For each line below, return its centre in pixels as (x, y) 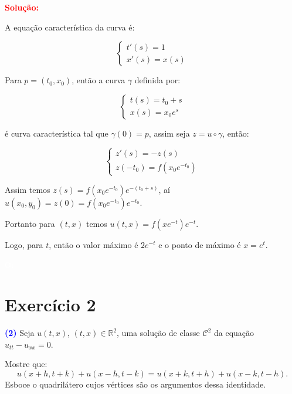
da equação (234, 333)
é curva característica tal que (57, 133)
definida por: (157, 80)
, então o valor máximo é (94, 244)
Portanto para (30, 223)
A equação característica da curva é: (70, 27)
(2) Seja (20, 333)
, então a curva (99, 80)
